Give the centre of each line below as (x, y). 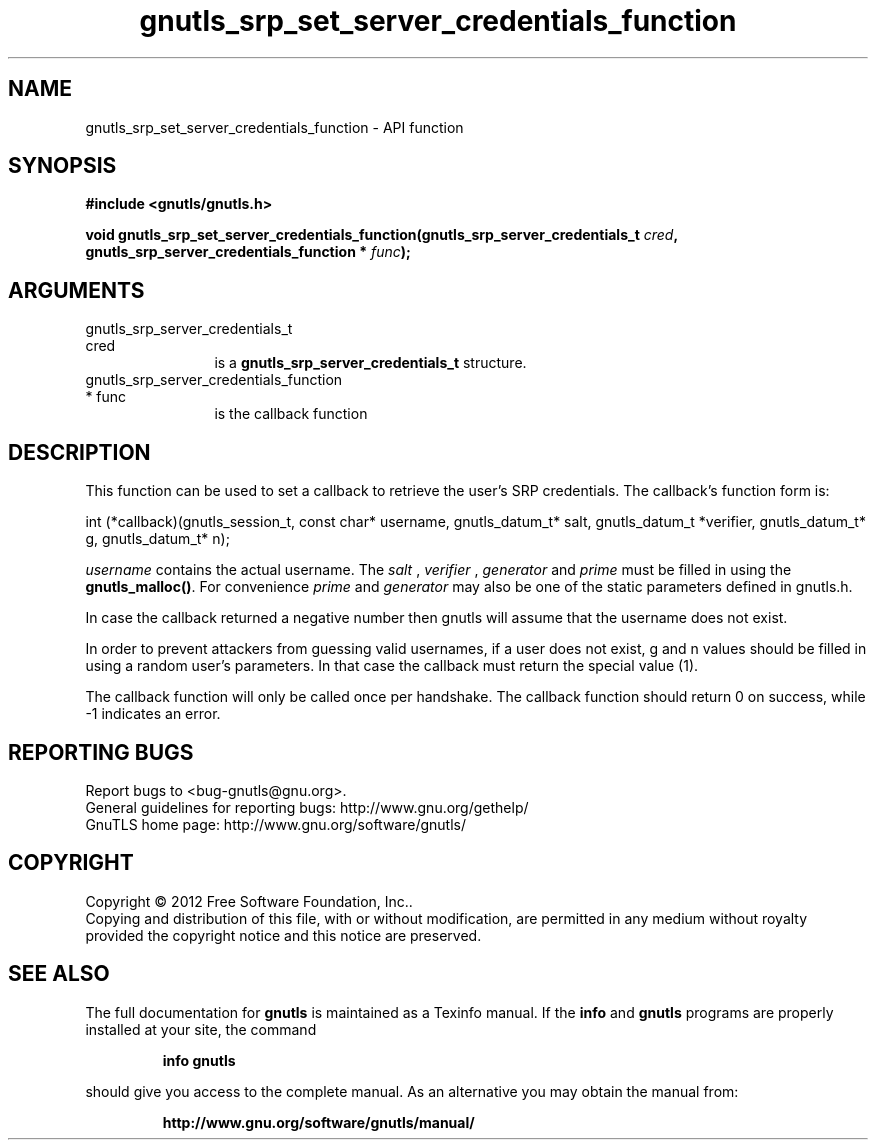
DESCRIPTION (79, 452)
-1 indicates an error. (153, 714)
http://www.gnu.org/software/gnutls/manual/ (318, 1122)
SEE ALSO (59, 974)
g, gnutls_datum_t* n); (157, 539)
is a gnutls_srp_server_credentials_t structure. (370, 363)
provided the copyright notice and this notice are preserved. (283, 935)
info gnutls (199, 1060)
